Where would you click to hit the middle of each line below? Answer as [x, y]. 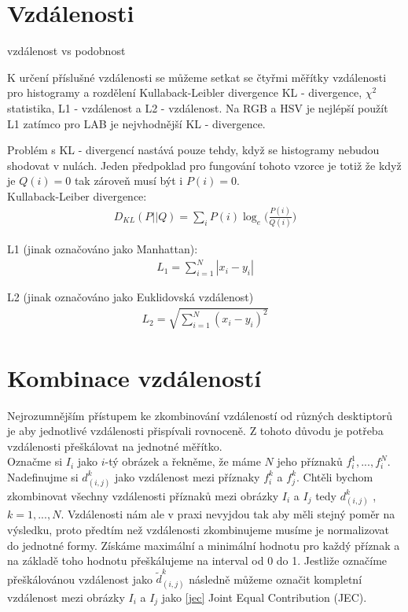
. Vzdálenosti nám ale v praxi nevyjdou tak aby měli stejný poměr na [228, 514]
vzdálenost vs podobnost [66, 51]
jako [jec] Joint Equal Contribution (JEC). [264, 597]
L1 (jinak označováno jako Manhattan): [103, 249]
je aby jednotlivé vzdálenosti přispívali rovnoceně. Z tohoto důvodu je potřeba [195, 431]
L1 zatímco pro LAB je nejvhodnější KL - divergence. [136, 123]
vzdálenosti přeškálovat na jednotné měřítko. [115, 446]
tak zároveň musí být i [129, 181]
